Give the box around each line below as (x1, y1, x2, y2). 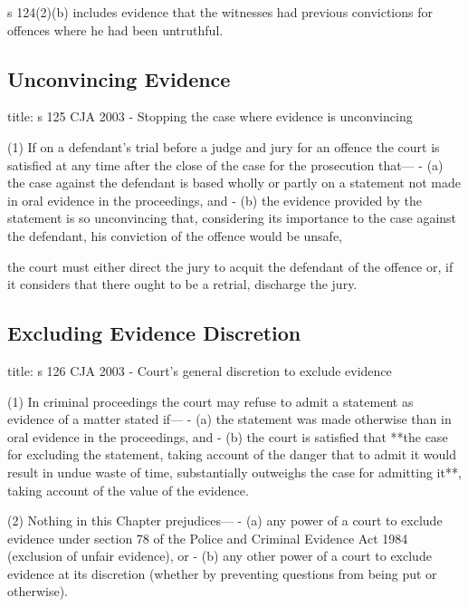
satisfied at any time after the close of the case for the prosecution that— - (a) (7, 155, 444, 174)
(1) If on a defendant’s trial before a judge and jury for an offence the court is (7, 137, 440, 156)
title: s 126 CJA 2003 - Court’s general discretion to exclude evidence (7, 361, 392, 380)
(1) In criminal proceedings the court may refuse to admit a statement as (7, 391, 414, 410)
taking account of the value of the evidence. (7, 480, 249, 499)
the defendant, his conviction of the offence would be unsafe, (7, 226, 342, 245)
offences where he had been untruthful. (7, 20, 224, 39)
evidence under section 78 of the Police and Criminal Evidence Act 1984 (7, 528, 408, 547)
